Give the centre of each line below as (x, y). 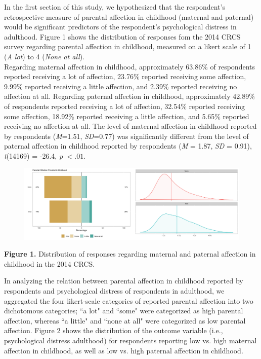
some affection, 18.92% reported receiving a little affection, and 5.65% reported (127, 116)
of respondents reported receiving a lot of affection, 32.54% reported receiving (125, 106)
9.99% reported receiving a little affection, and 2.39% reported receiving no (121, 86)
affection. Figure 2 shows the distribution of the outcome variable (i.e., (114, 330)
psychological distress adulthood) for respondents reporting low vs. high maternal (130, 340)
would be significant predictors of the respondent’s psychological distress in (120, 27)
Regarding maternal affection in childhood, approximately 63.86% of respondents (129, 66)
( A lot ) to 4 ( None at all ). (45, 56)
